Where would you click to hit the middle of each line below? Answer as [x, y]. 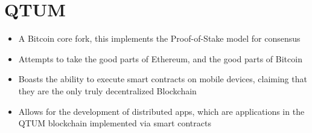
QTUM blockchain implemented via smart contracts [115, 123]
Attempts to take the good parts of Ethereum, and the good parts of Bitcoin [160, 58]
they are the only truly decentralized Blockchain [107, 90]
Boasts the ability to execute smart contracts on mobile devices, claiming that [163, 79]
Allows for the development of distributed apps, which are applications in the [161, 111]
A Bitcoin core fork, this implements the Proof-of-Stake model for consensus [159, 38]
